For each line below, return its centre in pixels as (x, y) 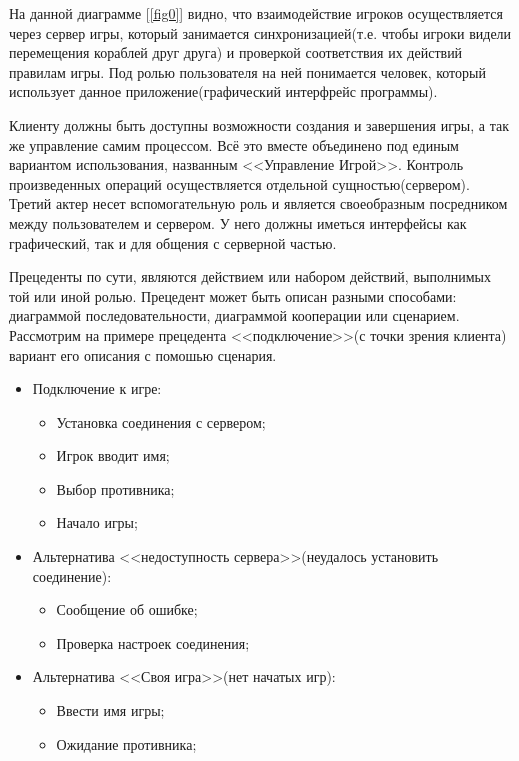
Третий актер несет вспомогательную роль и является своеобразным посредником (258, 203)
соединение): (72, 575)
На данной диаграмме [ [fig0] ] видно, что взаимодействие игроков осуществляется (256, 13)
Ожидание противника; (126, 743)
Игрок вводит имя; (113, 455)
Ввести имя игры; (110, 710)
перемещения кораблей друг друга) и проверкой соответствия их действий (236, 52)
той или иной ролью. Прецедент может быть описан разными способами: (233, 295)
